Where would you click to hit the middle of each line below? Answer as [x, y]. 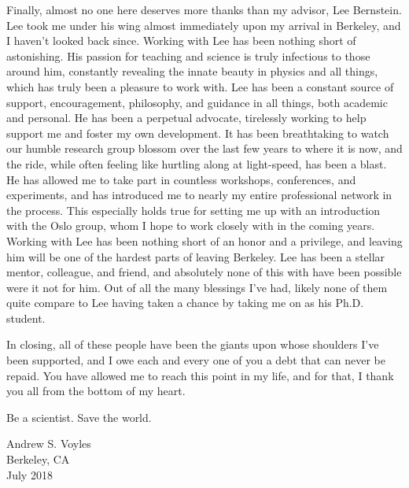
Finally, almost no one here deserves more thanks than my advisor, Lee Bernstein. [204, 9]
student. [26, 318]
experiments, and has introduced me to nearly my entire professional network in [199, 195]
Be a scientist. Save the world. [79, 417]
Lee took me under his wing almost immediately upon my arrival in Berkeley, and [204, 25]
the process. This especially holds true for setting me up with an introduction [193, 210]
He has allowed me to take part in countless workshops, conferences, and [181, 179]
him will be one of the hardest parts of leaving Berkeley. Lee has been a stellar [196, 256]
